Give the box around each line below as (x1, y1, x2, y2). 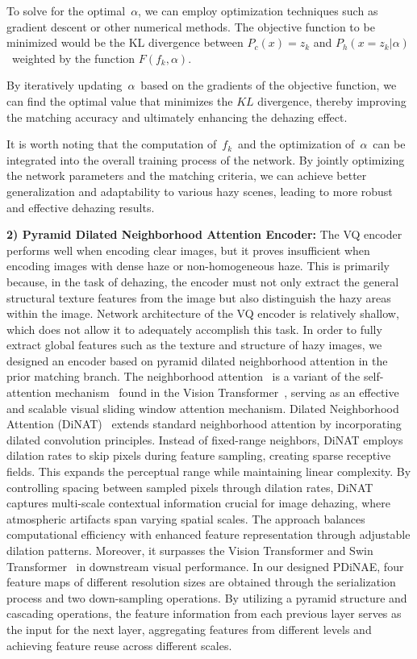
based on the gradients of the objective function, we (140, 77, 397, 94)
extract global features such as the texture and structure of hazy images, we (6, 336, 382, 353)
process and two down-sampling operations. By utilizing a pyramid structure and (6, 589, 407, 606)
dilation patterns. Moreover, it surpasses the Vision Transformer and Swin (6, 542, 373, 558)
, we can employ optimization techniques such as (138, 2, 378, 19)
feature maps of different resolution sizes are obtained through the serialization (6, 573, 396, 590)
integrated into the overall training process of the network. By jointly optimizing (6, 151, 405, 168)
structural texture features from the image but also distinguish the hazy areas (6, 289, 391, 306)
